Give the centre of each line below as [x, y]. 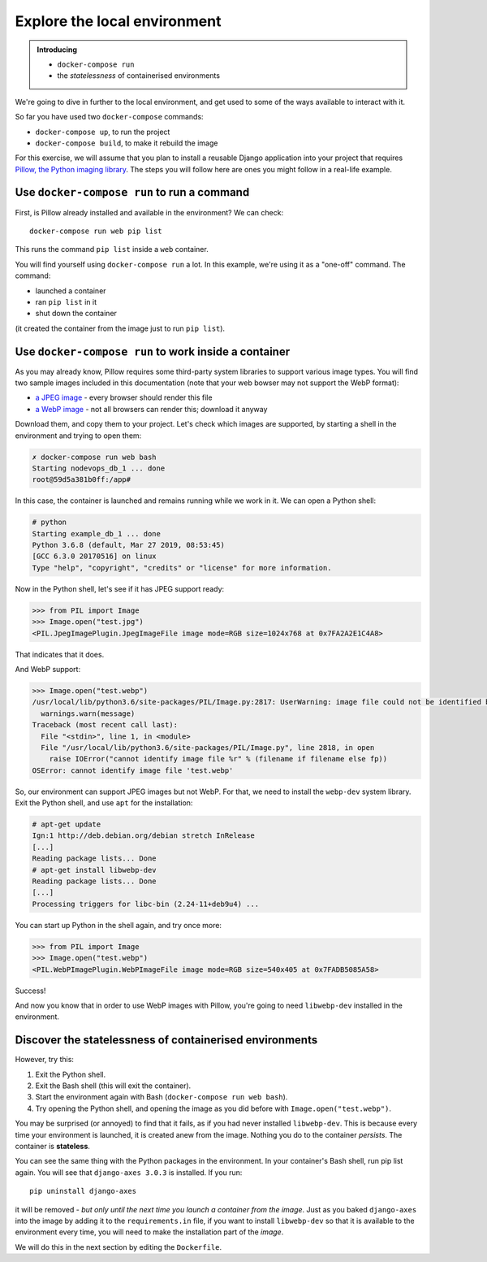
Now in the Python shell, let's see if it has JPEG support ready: [120, 588]
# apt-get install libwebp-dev [95, 870]
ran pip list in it [66, 301]
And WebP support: [48, 669]
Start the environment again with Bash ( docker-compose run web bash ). [162, 1097]
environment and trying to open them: [78, 436]
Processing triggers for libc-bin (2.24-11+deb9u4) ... [146, 904]
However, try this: [45, 1060]
